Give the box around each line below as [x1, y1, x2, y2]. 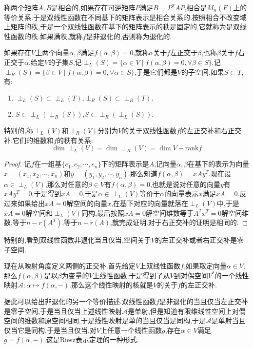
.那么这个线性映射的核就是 [69, 280, 153, 290]
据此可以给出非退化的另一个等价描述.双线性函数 [4, 296, 156, 307]
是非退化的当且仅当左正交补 [159, 296, 248, 307]
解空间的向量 [66, 198, 108, 208]
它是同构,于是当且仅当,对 [17, 325, 97, 335]
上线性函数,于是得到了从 [93, 270, 170, 280]
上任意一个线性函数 [100, 325, 162, 335]
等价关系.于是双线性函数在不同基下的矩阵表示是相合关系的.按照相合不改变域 [4, 12, 247, 22]
